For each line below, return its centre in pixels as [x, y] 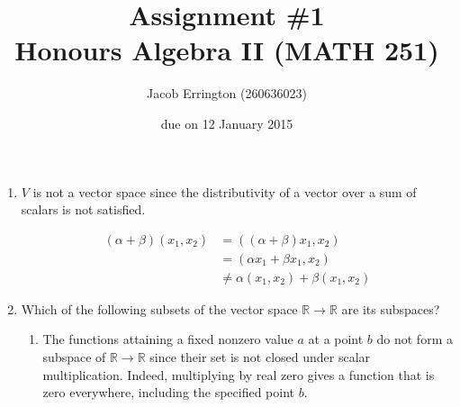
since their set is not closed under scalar [260, 356]
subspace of [74, 356]
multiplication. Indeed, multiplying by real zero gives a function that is [239, 374]
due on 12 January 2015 [227, 123]
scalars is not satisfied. [83, 209]
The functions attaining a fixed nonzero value [168, 339]
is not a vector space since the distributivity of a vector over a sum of [225, 191]
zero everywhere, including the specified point [169, 392]
